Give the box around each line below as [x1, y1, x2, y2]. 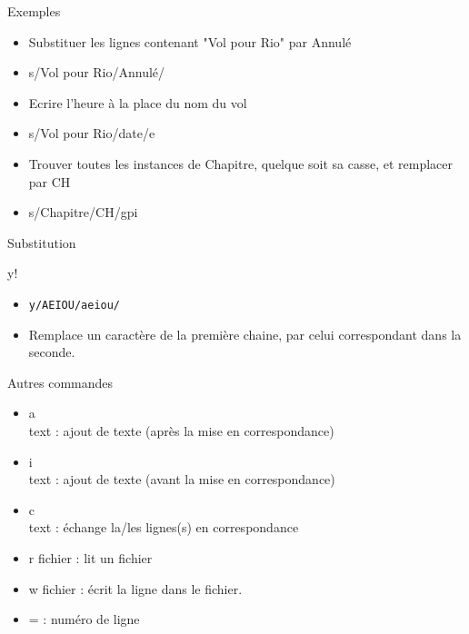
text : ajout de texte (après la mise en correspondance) [28, 421, 334, 440]
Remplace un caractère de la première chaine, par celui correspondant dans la [28, 324, 462, 343]
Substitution [7, 233, 76, 252]
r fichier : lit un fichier [28, 548, 153, 567]
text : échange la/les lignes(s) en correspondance [28, 518, 299, 537]
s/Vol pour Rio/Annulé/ [28, 63, 165, 82]
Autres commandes [7, 372, 114, 391]
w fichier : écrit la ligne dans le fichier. [28, 579, 243, 598]
